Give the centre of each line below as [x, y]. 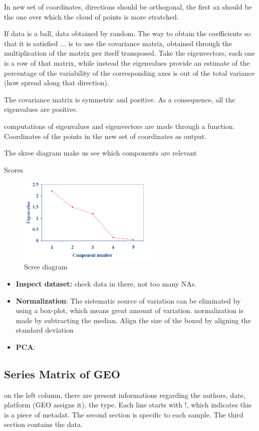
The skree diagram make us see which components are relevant [100, 153]
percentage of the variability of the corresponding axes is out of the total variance [129, 73]
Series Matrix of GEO [62, 374]
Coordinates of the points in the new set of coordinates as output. [105, 136]
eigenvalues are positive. [41, 109]
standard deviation [45, 330]
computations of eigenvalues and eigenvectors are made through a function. [119, 126]
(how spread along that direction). [57, 83]
